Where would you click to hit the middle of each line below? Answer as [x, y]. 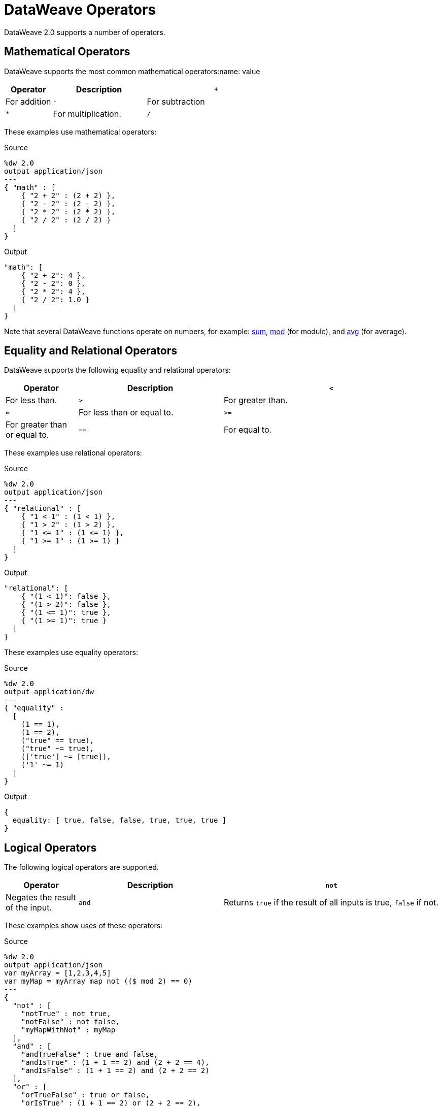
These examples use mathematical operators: [80, 132]
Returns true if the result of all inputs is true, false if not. [331, 903]
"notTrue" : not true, [66, 1014]
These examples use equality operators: [71, 653]
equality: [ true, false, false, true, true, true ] [120, 820]
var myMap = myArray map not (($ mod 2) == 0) [98, 981]
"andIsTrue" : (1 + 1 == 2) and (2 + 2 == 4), [115, 1063]
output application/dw [49, 692]
